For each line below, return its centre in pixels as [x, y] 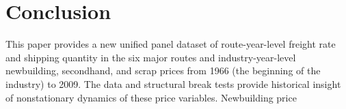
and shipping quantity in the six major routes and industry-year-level [151, 57]
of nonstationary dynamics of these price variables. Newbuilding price [151, 97]
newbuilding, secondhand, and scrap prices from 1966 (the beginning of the [163, 71]
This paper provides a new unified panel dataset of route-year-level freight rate [171, 44]
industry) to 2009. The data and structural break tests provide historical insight [173, 83]
